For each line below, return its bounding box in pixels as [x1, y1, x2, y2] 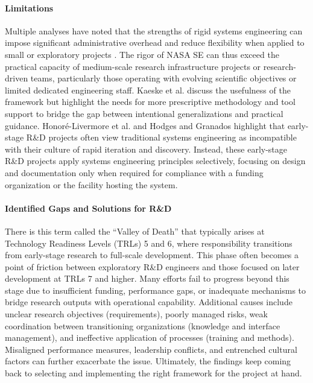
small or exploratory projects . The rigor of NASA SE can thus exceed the [5, 48, 279, 60]
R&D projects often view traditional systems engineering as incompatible [26, 131, 297, 144]
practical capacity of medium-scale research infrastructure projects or [5, 60, 261, 72]
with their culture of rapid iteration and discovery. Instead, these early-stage [5, 142, 288, 155]
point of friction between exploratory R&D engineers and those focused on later [5, 260, 300, 273]
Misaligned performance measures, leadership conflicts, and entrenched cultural [5, 343, 297, 355]
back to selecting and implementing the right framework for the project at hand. [5, 367, 302, 379]
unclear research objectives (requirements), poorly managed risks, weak [5, 308, 268, 320]
